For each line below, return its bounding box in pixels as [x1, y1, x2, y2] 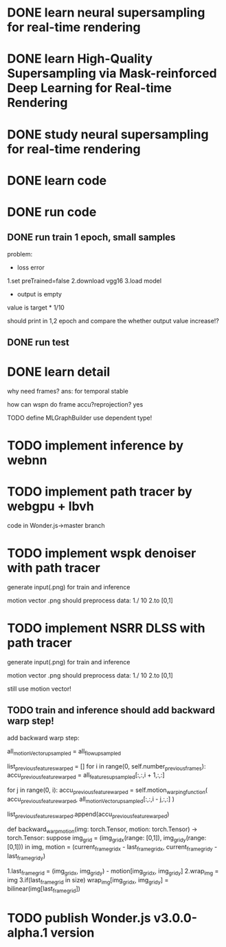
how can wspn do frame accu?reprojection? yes [7, 400, 144, 409]
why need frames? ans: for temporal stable [7, 387, 128, 396]
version [50, 925, 95, 941]
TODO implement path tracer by [7, 484, 192, 500]
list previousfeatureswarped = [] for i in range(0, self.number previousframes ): [7, 762, 206, 772]
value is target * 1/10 [7, 303, 65, 312]
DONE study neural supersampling [7, 126, 209, 142]
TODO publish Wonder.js [7, 910, 151, 926]
